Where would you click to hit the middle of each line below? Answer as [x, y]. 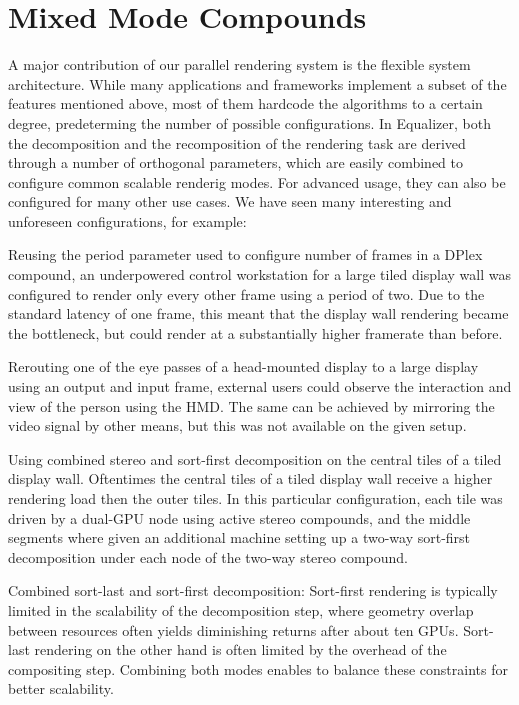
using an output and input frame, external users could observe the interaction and [260, 386]
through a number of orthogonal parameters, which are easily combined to [236, 162]
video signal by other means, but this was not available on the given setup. [237, 425]
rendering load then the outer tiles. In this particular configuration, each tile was [255, 498]
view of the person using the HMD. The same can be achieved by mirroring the [251, 405]
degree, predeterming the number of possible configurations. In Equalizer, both [249, 122]
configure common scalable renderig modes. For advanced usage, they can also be [257, 181]
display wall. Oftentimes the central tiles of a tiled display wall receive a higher [250, 478]
